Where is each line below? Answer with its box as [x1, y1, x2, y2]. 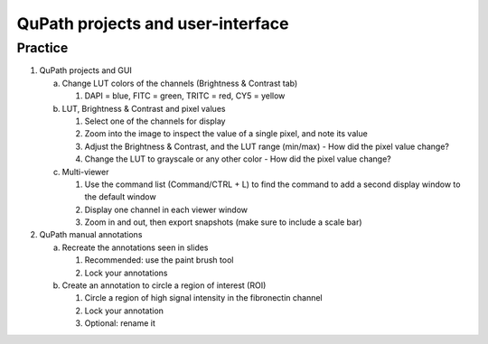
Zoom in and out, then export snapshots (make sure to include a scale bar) [84, 217, 362, 228]
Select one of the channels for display [84, 116, 226, 126]
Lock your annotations [84, 267, 168, 278]
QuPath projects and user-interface [16, 14, 289, 33]
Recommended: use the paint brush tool [84, 255, 234, 265]
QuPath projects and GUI [39, 65, 133, 76]
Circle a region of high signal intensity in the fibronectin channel [84, 293, 323, 303]
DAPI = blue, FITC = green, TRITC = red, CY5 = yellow [84, 90, 286, 101]
